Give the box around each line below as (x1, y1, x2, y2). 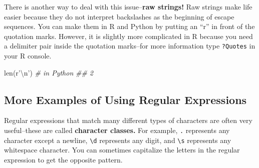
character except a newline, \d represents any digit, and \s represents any (4, 134, 231, 145)
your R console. (4, 50, 52, 61)
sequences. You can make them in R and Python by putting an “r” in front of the (4, 21, 255, 31)
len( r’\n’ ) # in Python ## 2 (4, 67, 94, 77)
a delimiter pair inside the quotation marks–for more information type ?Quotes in (4, 40, 255, 51)
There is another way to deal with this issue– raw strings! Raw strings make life (4, 1, 252, 11)
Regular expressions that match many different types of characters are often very (4, 115, 252, 125)
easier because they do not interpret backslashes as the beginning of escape (4, 11, 234, 21)
